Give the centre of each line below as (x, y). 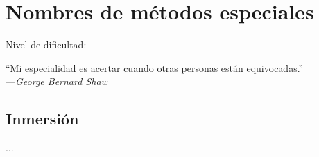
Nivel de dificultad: (46, 45)
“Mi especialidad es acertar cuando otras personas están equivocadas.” (155, 67)
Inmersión (42, 119)
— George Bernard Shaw (57, 81)
